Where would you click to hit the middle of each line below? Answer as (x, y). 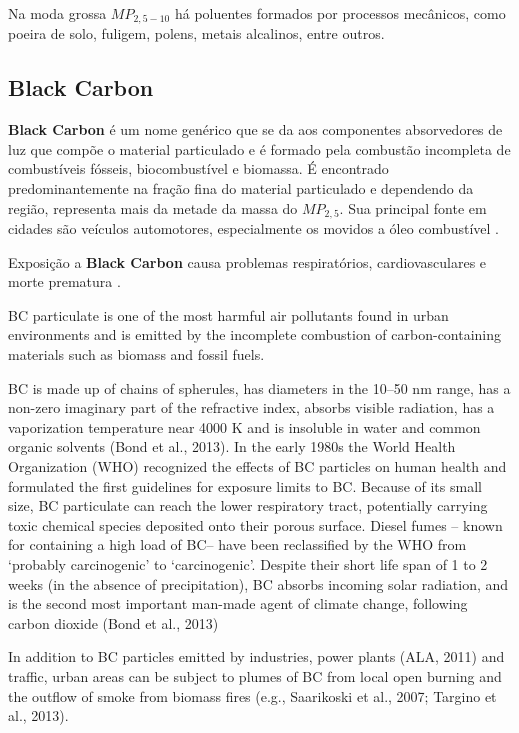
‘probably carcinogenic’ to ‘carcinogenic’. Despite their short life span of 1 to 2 (248, 563)
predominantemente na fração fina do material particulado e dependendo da (241, 188)
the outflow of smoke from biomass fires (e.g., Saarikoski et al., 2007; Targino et (252, 695)
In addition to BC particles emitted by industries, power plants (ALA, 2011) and (256, 656)
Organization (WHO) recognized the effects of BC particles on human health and (257, 466)
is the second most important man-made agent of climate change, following (238, 603)
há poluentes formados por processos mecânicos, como (340, 13)
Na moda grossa (57, 13)
